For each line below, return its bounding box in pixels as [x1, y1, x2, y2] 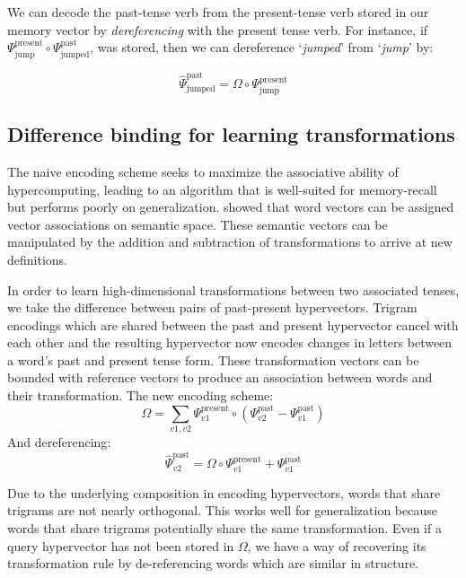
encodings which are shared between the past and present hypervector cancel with [7, 315, 459, 334]
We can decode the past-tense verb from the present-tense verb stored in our [7, 3, 429, 21]
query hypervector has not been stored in [7, 536, 234, 555]
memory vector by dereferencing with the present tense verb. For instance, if [7, 20, 428, 39]
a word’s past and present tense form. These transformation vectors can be [7, 350, 419, 369]
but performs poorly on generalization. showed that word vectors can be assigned [7, 197, 454, 216]
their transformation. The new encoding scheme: [7, 386, 274, 405]
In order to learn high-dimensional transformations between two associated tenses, [7, 280, 460, 299]
